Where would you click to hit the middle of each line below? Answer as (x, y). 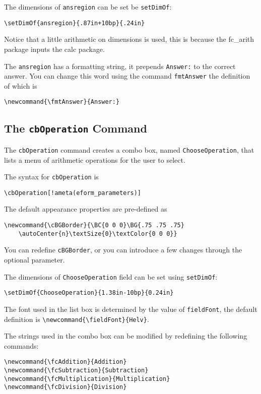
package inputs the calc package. (54, 49)
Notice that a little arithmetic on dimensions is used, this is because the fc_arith (129, 39)
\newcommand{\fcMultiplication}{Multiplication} (87, 379)
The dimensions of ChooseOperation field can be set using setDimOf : (111, 276)
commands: (21, 345)
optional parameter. (35, 259)
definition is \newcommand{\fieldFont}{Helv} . (77, 319)
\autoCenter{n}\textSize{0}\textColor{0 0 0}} (98, 234)
